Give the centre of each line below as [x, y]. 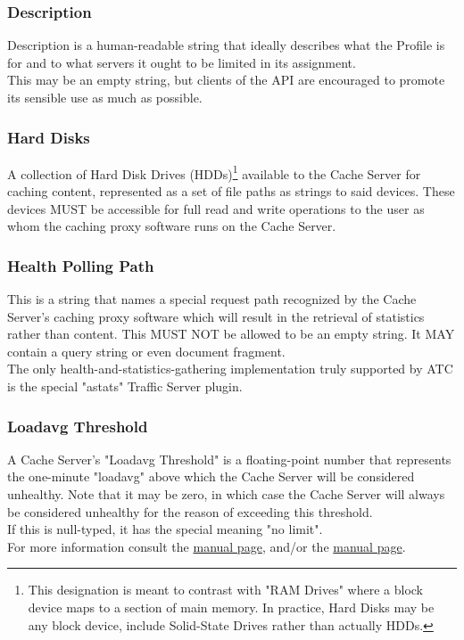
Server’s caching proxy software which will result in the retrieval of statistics [216, 316]
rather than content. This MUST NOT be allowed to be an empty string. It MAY [231, 334]
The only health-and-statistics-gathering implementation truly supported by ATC [230, 369]
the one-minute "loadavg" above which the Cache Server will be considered [211, 476]
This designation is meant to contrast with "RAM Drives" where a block [226, 590]
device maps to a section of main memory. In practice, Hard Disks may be [231, 607]
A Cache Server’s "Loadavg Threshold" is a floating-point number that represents [229, 459]
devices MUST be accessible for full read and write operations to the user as [216, 208]
